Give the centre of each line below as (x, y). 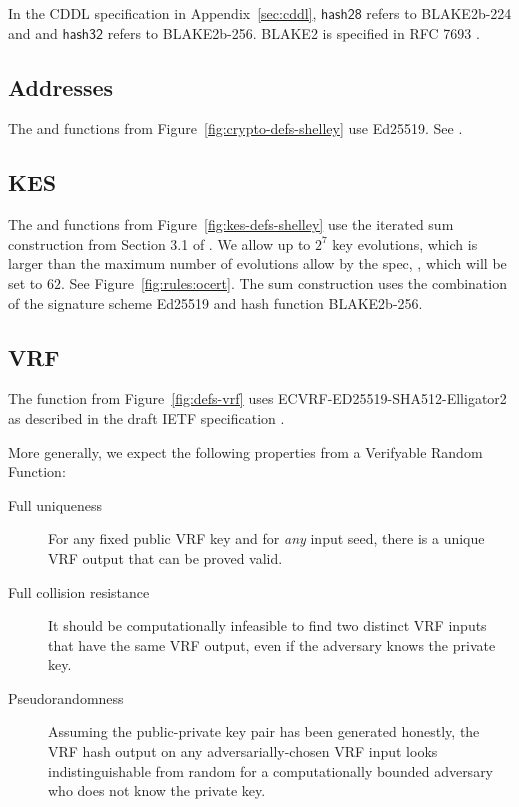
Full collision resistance (79, 591)
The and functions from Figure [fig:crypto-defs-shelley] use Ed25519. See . (235, 128)
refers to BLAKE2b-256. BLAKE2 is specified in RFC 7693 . (293, 32)
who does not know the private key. (157, 790)
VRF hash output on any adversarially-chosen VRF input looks (243, 751)
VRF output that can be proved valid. (165, 557)
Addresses (61, 86)
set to (25, 282)
